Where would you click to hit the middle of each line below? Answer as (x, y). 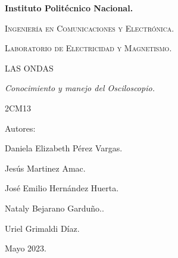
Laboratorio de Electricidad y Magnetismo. (88, 48)
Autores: (20, 128)
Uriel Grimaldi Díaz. (42, 228)
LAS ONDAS (29, 68)
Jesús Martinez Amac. (45, 168)
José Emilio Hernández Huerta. (62, 188)
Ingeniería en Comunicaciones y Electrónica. (90, 28)
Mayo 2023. (26, 248)
